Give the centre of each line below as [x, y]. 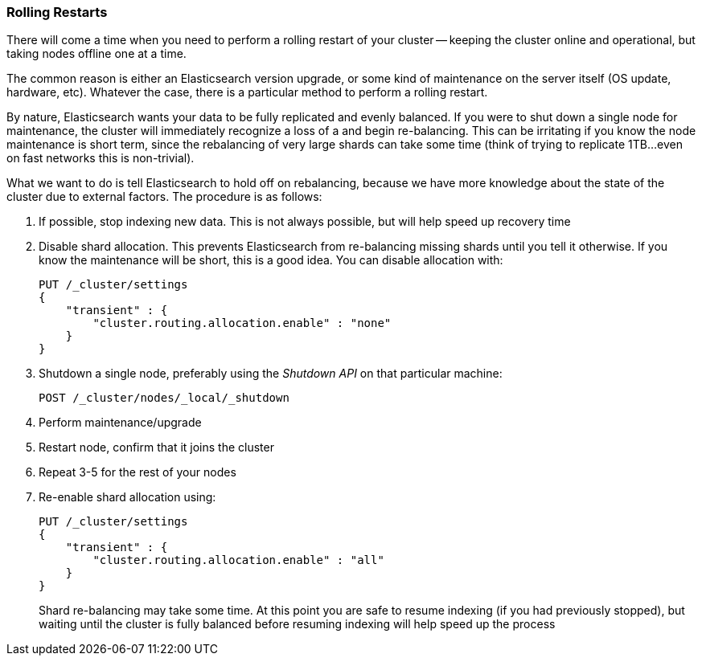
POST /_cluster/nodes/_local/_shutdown [164, 398]
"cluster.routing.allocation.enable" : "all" [238, 560]
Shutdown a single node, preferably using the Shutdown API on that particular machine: [271, 374]
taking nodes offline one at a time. [96, 54]
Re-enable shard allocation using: [127, 497]
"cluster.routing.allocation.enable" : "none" [242, 323]
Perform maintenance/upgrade [120, 423]
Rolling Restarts [57, 12]
